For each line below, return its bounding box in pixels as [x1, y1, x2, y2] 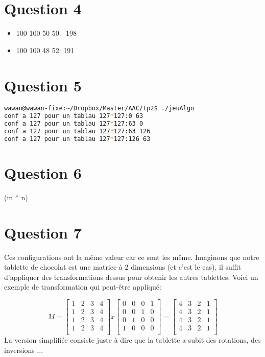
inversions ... [4, 344, 43, 355]
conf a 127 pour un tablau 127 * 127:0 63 [4, 112, 143, 120]
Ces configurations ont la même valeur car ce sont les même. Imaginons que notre [4, 251, 259, 262]
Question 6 [4, 162, 82, 183]
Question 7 [4, 222, 82, 243]
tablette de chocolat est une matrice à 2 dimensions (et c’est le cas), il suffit [4, 261, 241, 272]
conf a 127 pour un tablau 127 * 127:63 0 [4, 120, 143, 128]
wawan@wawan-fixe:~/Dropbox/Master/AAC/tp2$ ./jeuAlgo [4, 105, 195, 112]
